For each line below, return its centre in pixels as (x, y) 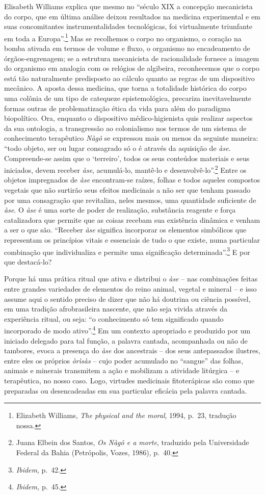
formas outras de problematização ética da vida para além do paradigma (117, 108)
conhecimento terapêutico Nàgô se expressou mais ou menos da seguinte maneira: (131, 138)
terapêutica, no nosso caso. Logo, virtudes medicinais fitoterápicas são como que (129, 380)
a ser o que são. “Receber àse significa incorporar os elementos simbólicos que (125, 230)
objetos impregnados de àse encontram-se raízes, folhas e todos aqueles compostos (132, 180)
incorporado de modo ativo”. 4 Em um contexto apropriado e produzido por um (127, 330)
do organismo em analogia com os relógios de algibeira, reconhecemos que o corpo (132, 68)
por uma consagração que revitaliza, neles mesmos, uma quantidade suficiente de (130, 200)
